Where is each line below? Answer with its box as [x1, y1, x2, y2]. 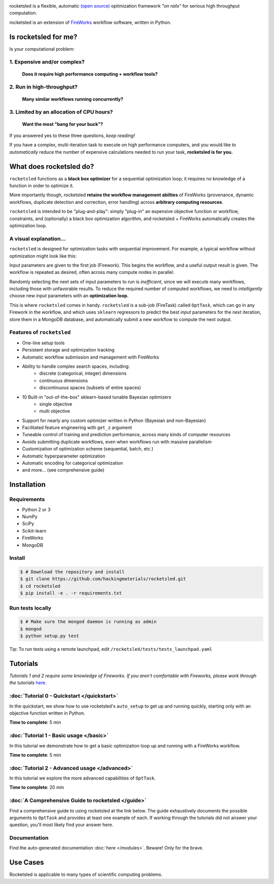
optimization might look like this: [9, 253, 77, 259]
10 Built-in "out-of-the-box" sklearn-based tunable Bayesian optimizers [22, 394, 172, 400]
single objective [39, 401, 73, 407]
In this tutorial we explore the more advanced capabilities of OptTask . [9, 775, 156, 781]
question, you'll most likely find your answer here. [9, 822, 114, 828]
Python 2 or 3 [22, 506, 51, 512]
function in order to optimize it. [9, 183, 74, 189]
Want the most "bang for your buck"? [22, 121, 104, 127]
